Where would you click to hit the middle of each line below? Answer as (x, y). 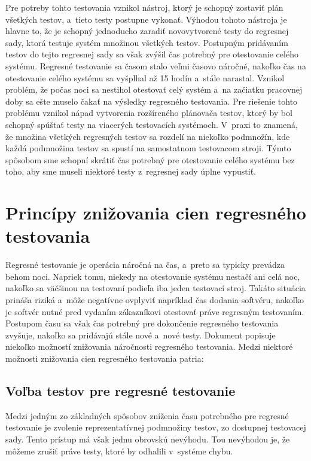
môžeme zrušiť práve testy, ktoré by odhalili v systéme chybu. (119, 451)
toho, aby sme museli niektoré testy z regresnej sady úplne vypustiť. (131, 171)
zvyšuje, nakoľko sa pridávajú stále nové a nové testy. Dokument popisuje (141, 335)
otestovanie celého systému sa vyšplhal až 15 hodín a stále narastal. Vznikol (145, 77)
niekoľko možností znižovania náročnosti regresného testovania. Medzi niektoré (149, 346)
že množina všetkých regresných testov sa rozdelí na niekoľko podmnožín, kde (148, 136)
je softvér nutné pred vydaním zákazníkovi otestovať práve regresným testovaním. (155, 311)
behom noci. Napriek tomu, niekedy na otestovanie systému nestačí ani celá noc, (153, 276)
